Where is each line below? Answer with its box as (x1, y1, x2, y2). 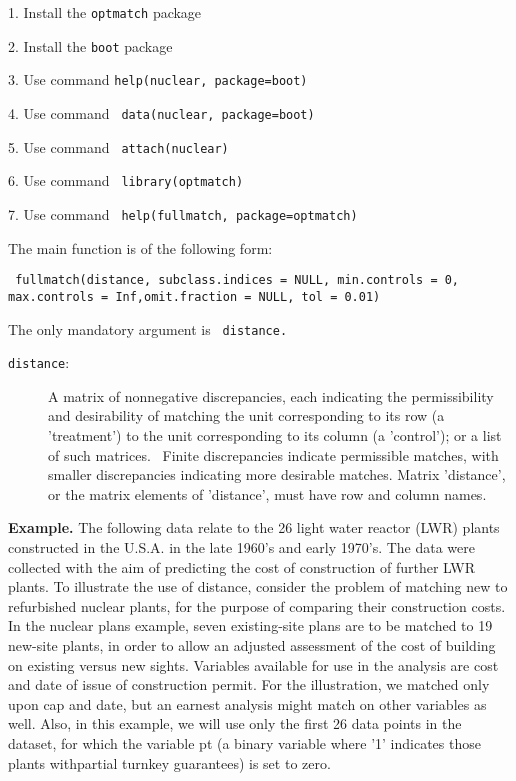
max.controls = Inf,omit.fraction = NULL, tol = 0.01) (8, 289, 381, 304)
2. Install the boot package (8, 35, 173, 56)
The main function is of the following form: (8, 237, 273, 258)
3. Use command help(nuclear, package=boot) (8, 69, 308, 90)
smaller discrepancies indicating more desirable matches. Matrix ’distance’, (48, 464, 506, 485)
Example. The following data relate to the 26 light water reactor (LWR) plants (8, 517, 500, 538)
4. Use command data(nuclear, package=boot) (8, 102, 315, 123)
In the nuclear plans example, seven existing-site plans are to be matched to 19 (8, 615, 493, 636)
